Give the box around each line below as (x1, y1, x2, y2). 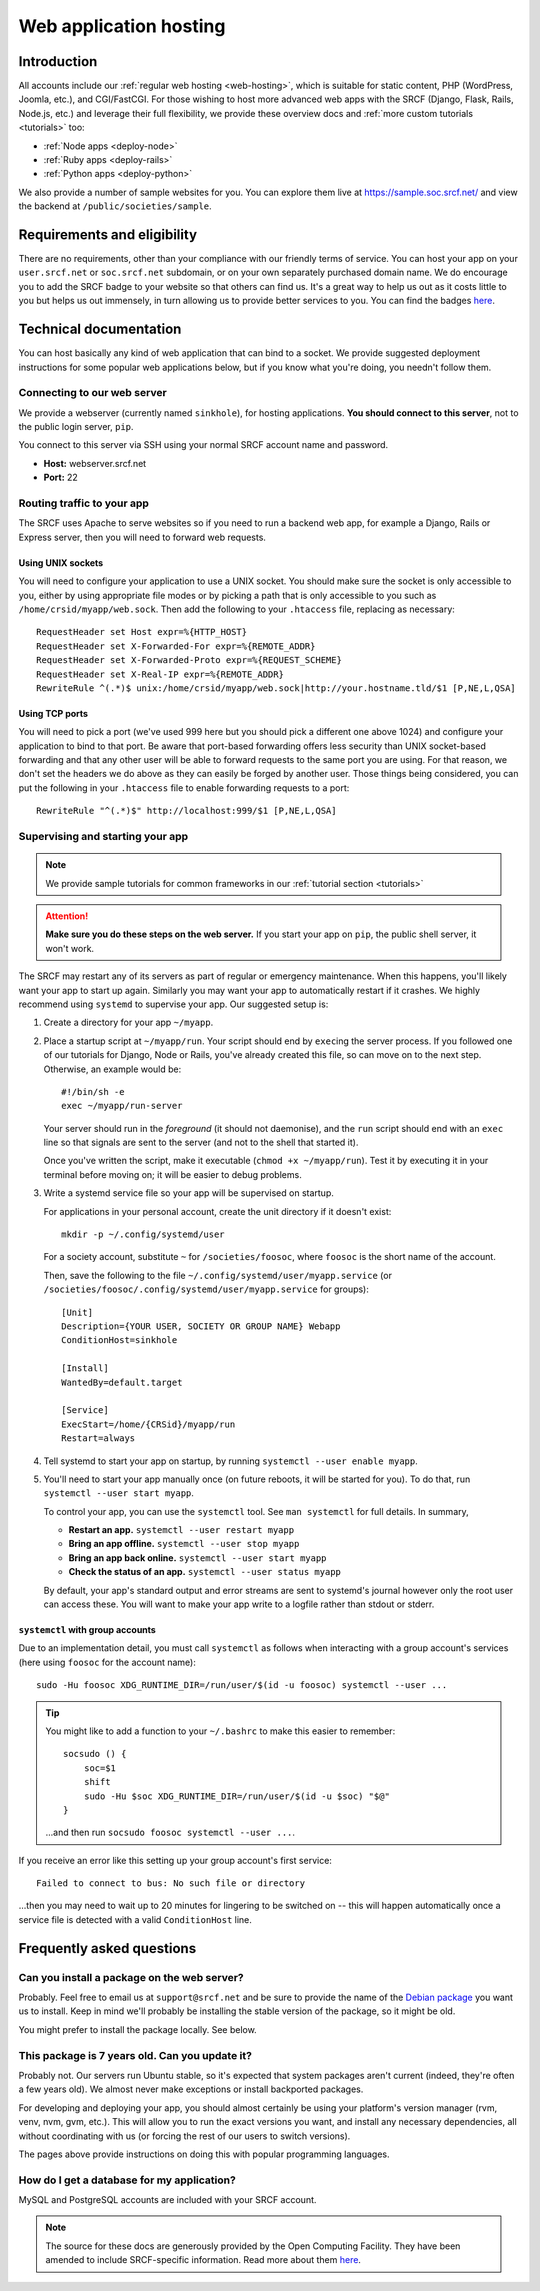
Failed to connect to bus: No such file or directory (36, 1878, 305, 1889)
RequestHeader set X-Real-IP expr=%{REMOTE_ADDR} (36, 668, 285, 680)
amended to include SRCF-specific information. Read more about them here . (45, 2254, 362, 2266)
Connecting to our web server (18, 386, 167, 400)
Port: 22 (43, 471, 79, 484)
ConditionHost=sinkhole (61, 1335, 178, 1346)
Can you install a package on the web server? (18, 1970, 244, 1984)
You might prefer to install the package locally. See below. (18, 2023, 257, 2035)
